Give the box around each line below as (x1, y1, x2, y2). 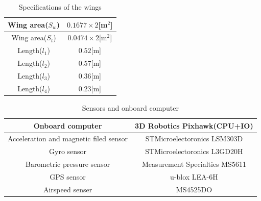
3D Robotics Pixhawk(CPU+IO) (135, 120, 253, 131)
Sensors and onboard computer (82, 102, 179, 113)
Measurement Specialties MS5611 (141, 159, 246, 169)
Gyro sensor (49, 146, 87, 157)
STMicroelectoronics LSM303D (145, 133, 243, 144)
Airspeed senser (43, 184, 92, 194)
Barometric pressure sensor (25, 159, 110, 169)
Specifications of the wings (18, 2, 102, 12)
